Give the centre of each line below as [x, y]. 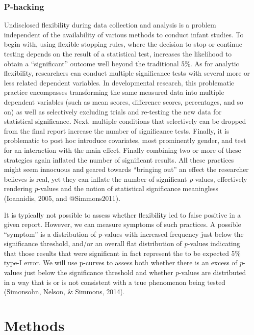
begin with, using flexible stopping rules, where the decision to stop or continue [123, 44]
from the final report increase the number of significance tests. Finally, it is [117, 130]
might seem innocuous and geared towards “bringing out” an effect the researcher [127, 169]
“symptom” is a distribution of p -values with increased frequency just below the [124, 234]
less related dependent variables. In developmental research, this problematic [119, 82]
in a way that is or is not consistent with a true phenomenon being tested [115, 282]
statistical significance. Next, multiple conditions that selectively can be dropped [125, 121]
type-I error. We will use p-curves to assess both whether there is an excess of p [124, 263]
